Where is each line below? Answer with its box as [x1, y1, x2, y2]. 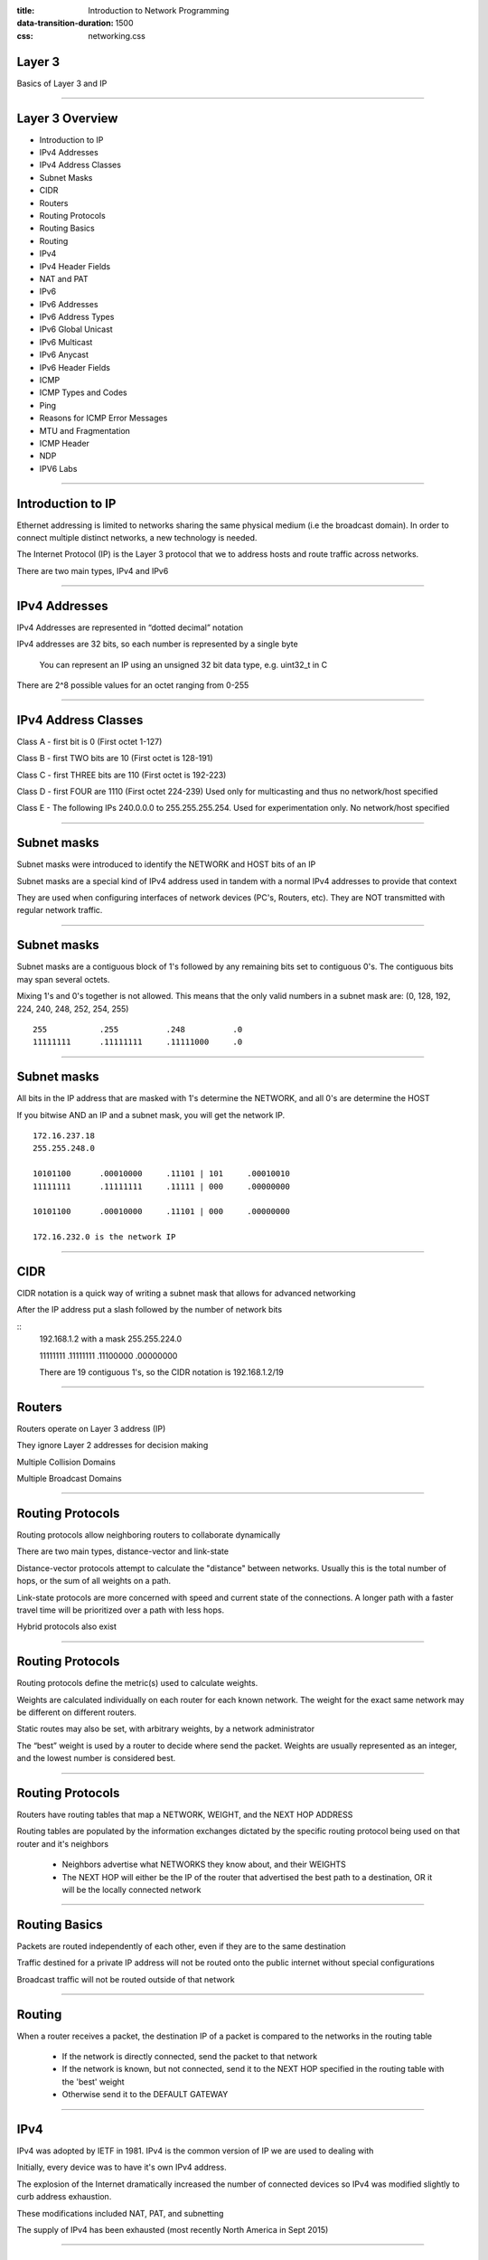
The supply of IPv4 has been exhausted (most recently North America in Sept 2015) [16, 2225, 329, 2236]
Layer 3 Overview [16, 110, 118, 126]
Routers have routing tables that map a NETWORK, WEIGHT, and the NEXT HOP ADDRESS [16, 1809, 353, 1821]
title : [16, 5, 35, 15]
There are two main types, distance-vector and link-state [16, 1546, 230, 1557]
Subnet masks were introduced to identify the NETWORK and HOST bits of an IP [16, 859, 316, 870]
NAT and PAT [39, 273, 89, 284]
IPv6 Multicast [39, 336, 93, 347]
